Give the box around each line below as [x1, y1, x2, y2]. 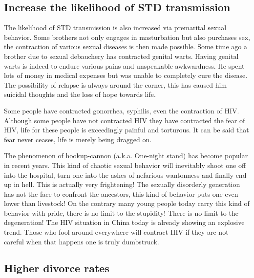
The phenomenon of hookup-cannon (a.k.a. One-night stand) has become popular [4, 150, 248, 161]
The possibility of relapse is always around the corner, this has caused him [4, 79, 227, 90]
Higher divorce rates [4, 260, 109, 275]
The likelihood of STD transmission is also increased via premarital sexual [4, 22, 227, 33]
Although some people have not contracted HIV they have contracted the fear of [4, 115, 245, 125]
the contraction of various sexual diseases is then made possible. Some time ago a [4, 41, 248, 52]
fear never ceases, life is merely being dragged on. [4, 134, 152, 144]
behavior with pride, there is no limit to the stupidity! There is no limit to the [4, 207, 238, 218]
